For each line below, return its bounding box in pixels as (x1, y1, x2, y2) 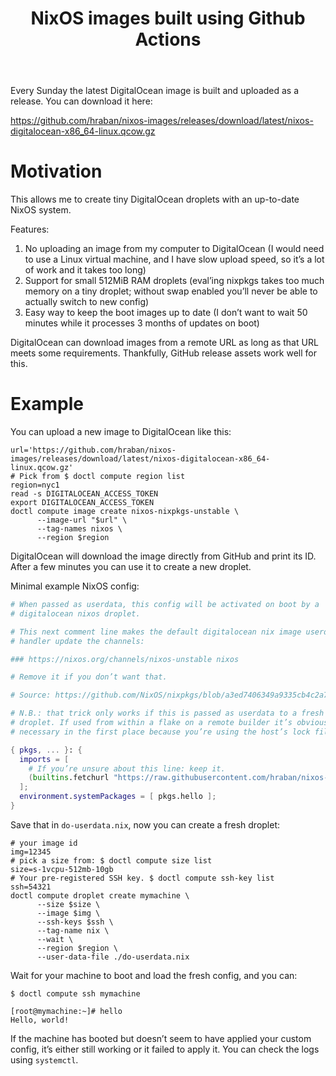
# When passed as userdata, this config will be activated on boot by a (10, 600, 320, 610)
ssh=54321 (10, 882, 52, 892)
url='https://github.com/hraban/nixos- (10, 445, 177, 456)
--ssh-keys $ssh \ (36, 917, 114, 927)
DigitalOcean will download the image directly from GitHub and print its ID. (10, 550, 317, 562)
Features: (10, 223, 50, 236)
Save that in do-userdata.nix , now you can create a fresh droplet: (10, 818, 281, 831)
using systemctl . (10, 1053, 79, 1066)
